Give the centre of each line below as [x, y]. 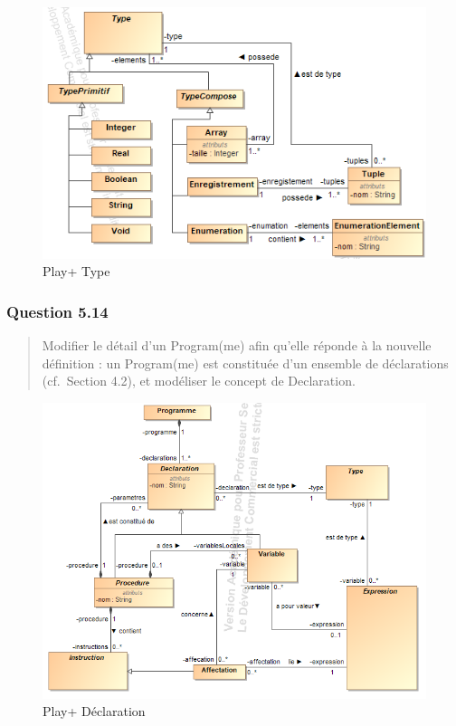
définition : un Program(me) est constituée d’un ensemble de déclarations [245, 363]
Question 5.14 [57, 311]
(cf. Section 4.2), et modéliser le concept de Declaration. [199, 381]
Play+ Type [76, 271]
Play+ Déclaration [94, 711]
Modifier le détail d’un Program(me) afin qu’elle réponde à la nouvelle [237, 345]
